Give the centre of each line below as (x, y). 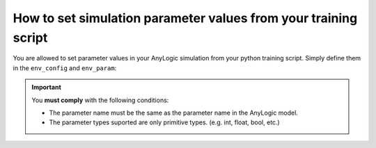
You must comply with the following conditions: (100, 100)
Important (47, 88)
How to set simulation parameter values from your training (185, 18)
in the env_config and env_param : (65, 68)
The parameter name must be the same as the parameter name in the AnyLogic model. (174, 113)
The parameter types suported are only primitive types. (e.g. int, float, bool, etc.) (164, 122)
